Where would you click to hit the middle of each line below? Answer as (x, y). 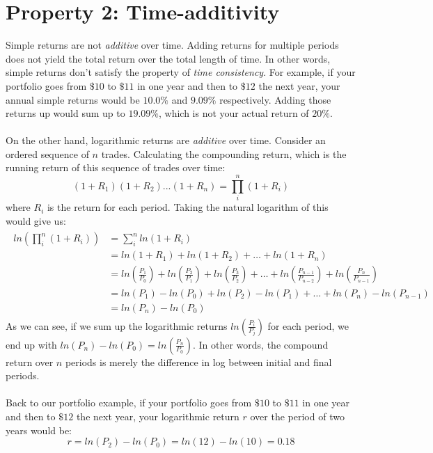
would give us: (36, 220)
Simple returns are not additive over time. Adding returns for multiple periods (172, 45)
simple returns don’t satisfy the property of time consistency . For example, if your (181, 72)
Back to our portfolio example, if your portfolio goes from (129, 403)
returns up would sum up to (65, 113)
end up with (31, 344)
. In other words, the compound (260, 344)
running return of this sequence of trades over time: (116, 167)
